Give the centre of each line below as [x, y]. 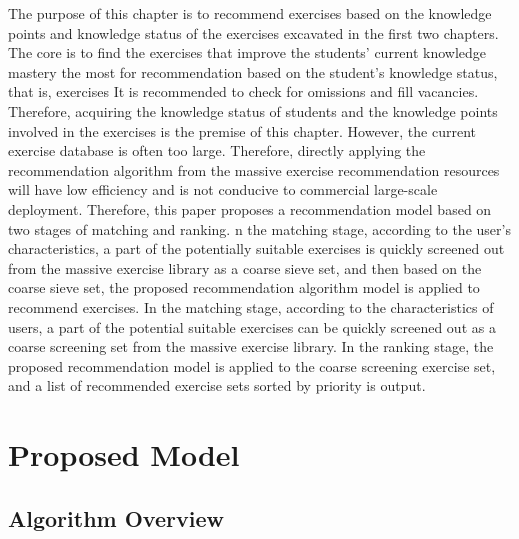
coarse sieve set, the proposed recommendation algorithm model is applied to [244, 287]
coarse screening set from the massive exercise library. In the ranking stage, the [251, 346]
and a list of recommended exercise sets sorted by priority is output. [217, 385]
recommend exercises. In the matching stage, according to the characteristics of [251, 306]
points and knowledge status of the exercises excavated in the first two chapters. [253, 32]
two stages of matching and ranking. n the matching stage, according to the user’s [259, 228]
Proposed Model [124, 454]
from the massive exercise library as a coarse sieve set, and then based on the [245, 267]
